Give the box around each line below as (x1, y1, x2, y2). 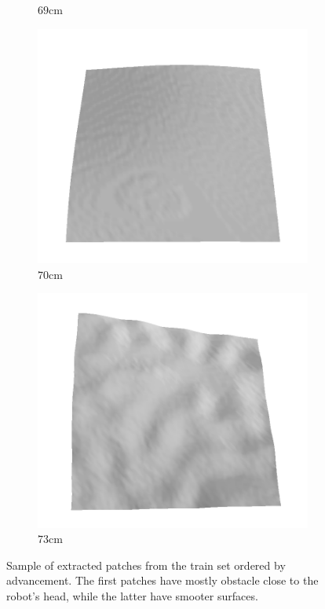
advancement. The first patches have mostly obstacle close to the (6, 572, 319, 589)
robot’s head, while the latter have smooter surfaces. (6, 588, 258, 603)
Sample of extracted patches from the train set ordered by (6, 556, 286, 573)
